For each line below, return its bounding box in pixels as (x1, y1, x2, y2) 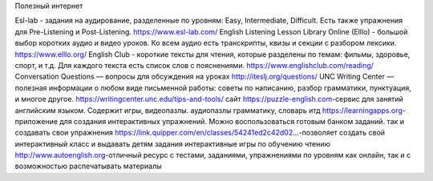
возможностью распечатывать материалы (14, 161, 162, 171)
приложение (14, 116, 59, 126)
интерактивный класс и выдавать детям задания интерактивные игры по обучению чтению (14, 139, 330, 148)
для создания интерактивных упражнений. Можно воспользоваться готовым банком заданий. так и (59, 116, 405, 126)
